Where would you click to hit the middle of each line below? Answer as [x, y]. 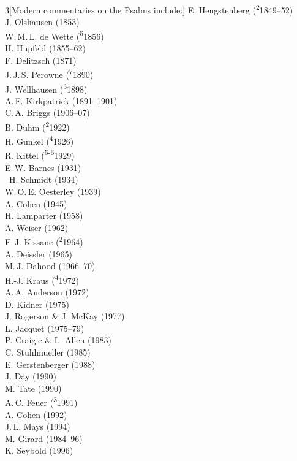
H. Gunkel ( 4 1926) [39, 140]
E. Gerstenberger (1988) [50, 364]
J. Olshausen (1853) [42, 22]
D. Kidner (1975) [37, 304]
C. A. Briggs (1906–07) [47, 112]
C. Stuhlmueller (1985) [48, 352]
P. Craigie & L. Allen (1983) [58, 340]
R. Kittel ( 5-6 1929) [40, 154]
